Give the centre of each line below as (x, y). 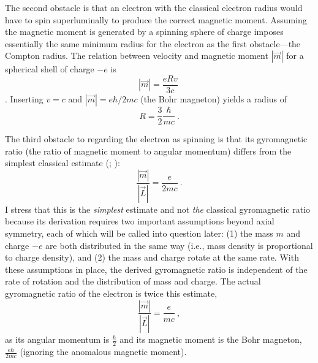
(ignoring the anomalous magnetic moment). (103, 352)
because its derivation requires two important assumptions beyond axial (140, 221)
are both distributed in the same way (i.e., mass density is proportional (179, 245)
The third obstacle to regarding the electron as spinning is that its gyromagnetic (156, 139)
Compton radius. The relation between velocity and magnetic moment (137, 55)
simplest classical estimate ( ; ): (62, 163)
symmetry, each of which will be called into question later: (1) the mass (139, 233)
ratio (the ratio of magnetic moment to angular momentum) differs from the (148, 151)
